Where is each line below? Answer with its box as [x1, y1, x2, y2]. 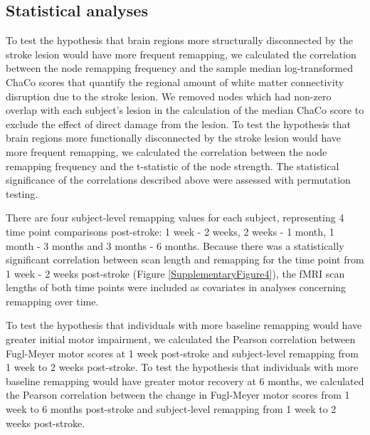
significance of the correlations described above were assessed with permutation [6, 172, 351, 187]
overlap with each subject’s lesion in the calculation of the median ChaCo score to [6, 103, 364, 117]
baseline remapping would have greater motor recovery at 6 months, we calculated [6, 373, 364, 388]
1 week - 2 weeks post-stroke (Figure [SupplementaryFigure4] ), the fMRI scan [6, 266, 345, 281]
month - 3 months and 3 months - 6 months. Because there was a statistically [6, 238, 344, 253]
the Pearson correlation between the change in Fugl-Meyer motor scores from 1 [6, 387, 350, 402]
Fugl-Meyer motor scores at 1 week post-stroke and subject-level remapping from [6, 345, 359, 360]
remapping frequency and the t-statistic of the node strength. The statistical [6, 158, 339, 173]
